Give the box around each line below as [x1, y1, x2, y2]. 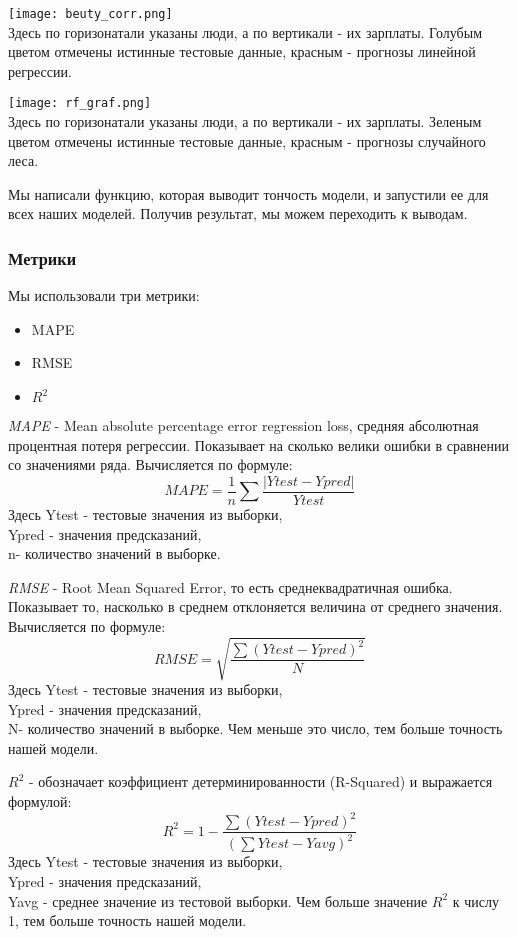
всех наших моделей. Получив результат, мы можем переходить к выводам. [8, 203, 468, 224]
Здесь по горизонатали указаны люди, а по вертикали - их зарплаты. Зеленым [8, 111, 482, 132]
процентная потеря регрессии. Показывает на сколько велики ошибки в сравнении [8, 434, 509, 455]
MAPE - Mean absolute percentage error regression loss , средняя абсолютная [8, 415, 479, 436]
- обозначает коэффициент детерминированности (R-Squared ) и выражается [28, 771, 493, 792]
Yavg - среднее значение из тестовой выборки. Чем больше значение [8, 890, 428, 911]
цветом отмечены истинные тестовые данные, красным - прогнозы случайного [8, 130, 486, 151]
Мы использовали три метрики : [8, 285, 200, 306]
